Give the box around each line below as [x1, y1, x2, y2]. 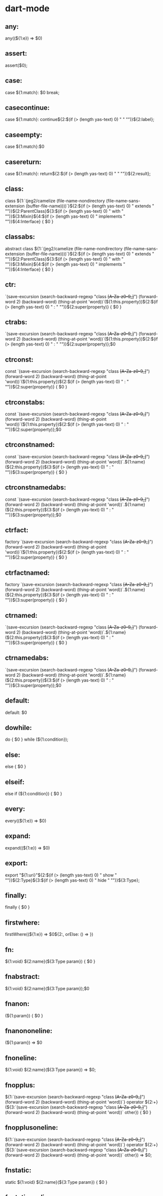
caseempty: [5, 130, 42, 139]
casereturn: [5, 158, 42, 166]
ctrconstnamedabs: [5, 484, 67, 492]
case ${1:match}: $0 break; [5, 89, 60, 95]
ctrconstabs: [5, 398, 45, 406]
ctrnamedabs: [5, 654, 49, 662]
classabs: [5, 233, 35, 241]
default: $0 [5, 709, 27, 715]
